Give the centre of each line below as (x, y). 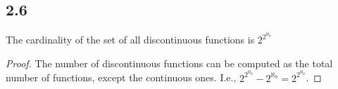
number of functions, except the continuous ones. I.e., (121, 77)
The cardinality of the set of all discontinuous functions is (130, 40)
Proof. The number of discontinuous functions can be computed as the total (169, 63)
